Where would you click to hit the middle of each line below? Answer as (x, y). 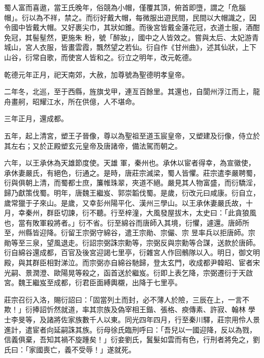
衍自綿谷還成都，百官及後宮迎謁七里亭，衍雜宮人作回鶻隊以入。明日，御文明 (132, 252)
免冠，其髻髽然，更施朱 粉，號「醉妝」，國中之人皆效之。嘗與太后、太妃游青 (131, 37)
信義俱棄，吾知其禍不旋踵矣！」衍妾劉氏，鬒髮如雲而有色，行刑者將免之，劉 (132, 339)
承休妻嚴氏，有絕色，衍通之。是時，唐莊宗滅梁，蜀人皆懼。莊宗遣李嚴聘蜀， (132, 172)
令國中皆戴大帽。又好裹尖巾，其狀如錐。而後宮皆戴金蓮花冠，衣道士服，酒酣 (132, 27)
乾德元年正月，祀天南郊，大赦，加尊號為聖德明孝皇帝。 (96, 74)
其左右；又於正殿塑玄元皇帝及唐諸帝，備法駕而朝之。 (93, 145)
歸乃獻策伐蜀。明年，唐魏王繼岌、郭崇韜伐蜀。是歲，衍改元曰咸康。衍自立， (132, 192)
